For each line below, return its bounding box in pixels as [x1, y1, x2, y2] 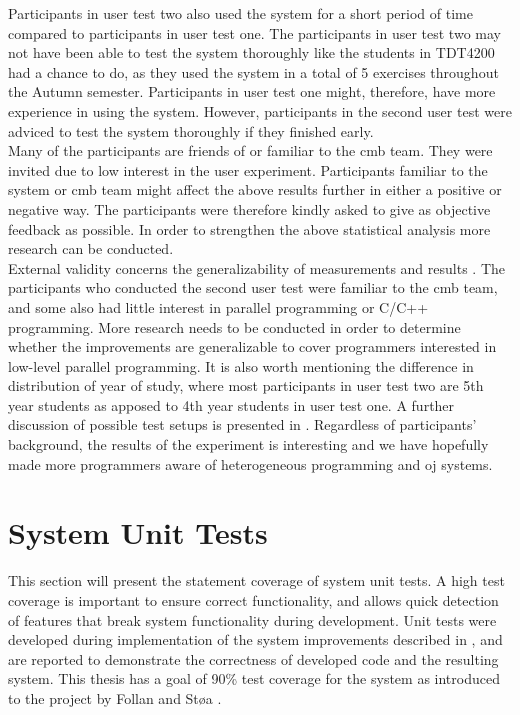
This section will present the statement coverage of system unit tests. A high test [8, 570, 505, 591]
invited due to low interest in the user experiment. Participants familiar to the [8, 159, 488, 180]
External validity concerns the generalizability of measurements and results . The [8, 257, 505, 278]
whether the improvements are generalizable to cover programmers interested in [8, 336, 497, 357]
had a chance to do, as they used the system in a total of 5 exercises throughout [8, 61, 499, 82]
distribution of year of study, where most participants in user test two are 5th [8, 375, 484, 396]
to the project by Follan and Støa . [8, 687, 222, 708]
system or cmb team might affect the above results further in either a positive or [8, 179, 502, 200]
